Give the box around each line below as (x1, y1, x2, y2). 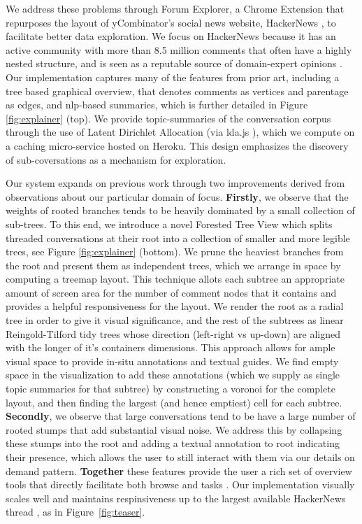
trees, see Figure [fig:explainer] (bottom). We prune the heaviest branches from (6, 244, 344, 259)
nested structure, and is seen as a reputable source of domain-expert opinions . (6, 56, 342, 71)
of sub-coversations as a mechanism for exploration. (6, 152, 226, 167)
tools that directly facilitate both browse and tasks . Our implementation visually (6, 477, 355, 492)
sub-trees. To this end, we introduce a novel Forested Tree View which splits (6, 216, 333, 231)
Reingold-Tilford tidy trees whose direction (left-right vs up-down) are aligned (6, 326, 340, 341)
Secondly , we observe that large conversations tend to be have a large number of (6, 409, 356, 423)
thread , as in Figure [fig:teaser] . (6, 504, 145, 519)
